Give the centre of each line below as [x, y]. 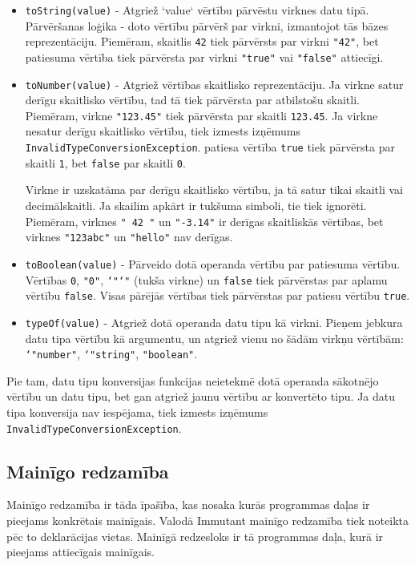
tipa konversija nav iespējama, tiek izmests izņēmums [137, 412]
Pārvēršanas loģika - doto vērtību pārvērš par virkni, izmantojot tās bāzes [207, 25]
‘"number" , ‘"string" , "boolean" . [111, 354]
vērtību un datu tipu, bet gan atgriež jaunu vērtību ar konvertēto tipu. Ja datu [201, 396]
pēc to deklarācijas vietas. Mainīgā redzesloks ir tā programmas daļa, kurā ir [195, 536]
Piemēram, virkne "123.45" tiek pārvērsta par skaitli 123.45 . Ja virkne [201, 115]
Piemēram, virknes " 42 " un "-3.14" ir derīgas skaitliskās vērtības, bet [204, 221]
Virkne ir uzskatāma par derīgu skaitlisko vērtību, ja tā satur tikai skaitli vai [214, 190]
